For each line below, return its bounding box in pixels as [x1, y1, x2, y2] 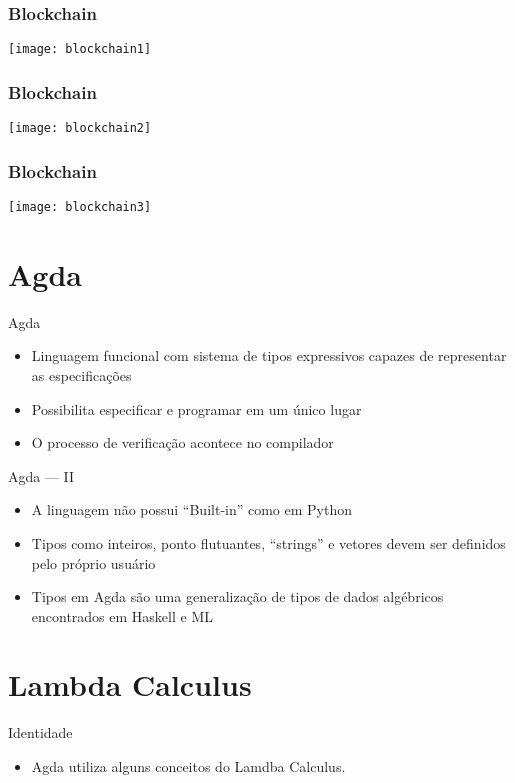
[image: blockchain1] [8, 42, 152, 57]
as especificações [31, 364, 132, 385]
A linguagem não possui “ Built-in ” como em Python [31, 499, 353, 520]
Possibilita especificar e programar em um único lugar [31, 398, 362, 419]
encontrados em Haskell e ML [31, 605, 213, 626]
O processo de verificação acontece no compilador [31, 432, 334, 453]
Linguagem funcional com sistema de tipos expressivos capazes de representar [31, 345, 507, 366]
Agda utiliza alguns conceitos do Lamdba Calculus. [31, 756, 346, 776]
